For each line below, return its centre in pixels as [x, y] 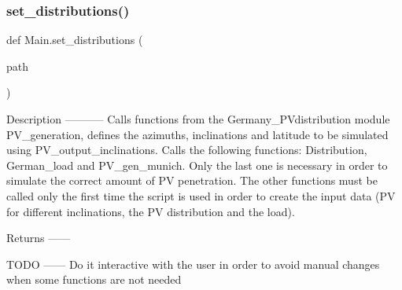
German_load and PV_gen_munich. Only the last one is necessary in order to [197, 165]
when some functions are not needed [94, 279]
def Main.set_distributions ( [75, 40]
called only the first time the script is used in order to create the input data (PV [201, 195]
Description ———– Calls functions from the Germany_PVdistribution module [198, 119]
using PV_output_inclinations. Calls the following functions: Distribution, [187, 150]
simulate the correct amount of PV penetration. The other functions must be [192, 180]
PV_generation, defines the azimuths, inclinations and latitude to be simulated [197, 134]
